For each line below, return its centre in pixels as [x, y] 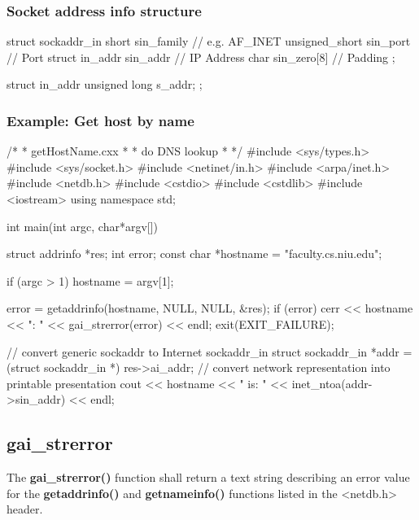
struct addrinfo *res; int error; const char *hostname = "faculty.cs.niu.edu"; [194, 253]
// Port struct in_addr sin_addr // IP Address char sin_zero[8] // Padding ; [201, 57]
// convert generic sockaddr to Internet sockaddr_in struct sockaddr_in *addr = [209, 351]
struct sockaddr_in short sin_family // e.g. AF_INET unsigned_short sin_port [209, 41]
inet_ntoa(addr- [332, 383]
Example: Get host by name [100, 120]
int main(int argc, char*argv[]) [83, 226]
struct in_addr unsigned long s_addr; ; [105, 84]
